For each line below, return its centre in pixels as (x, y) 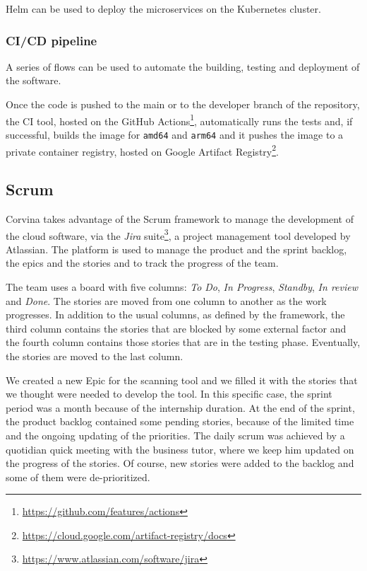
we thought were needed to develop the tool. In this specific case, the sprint (169, 394)
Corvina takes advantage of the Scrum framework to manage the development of (180, 218)
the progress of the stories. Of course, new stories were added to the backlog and (180, 463)
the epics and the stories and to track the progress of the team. (142, 263)
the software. (34, 80)
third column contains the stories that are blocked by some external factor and (176, 328)
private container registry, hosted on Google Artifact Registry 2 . (142, 150)
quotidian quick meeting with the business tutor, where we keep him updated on (180, 449)
